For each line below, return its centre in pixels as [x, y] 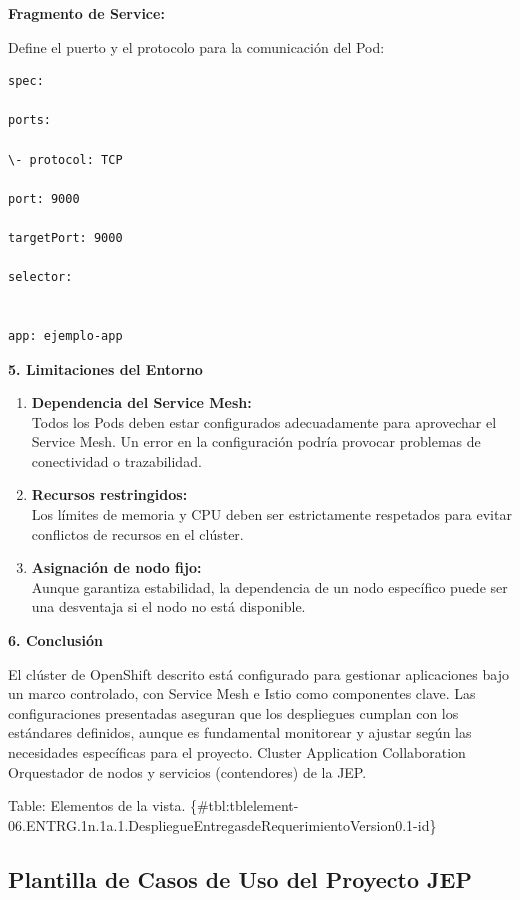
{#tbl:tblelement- [244, 805]
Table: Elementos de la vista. [97, 805]
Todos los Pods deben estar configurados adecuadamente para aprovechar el [264, 421]
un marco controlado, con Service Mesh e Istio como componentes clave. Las [242, 693]
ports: [29, 120]
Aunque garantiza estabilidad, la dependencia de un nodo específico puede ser [269, 586]
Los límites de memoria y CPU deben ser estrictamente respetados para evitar [271, 514]
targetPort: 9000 [65, 237]
